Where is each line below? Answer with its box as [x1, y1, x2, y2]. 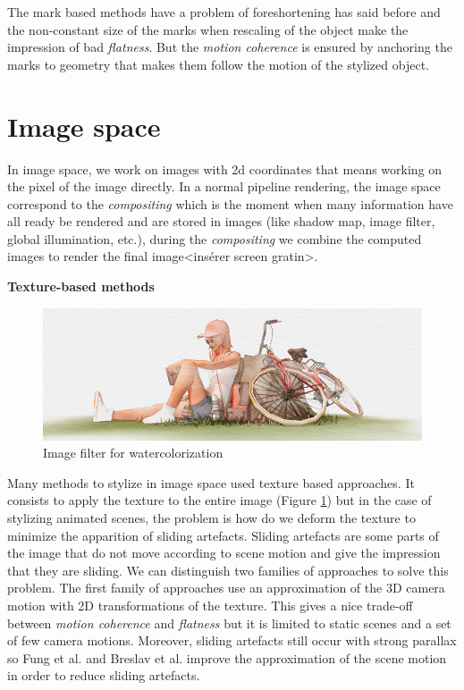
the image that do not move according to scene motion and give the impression [7, 543, 441, 562]
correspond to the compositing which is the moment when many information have [7, 194, 453, 213]
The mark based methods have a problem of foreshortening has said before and [7, 3, 441, 21]
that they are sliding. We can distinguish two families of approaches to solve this [7, 560, 449, 579]
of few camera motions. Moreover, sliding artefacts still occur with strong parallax [7, 631, 457, 650]
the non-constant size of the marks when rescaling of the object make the [7, 20, 409, 38]
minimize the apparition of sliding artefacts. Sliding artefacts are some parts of [7, 526, 439, 544]
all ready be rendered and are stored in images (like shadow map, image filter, [7, 212, 435, 231]
